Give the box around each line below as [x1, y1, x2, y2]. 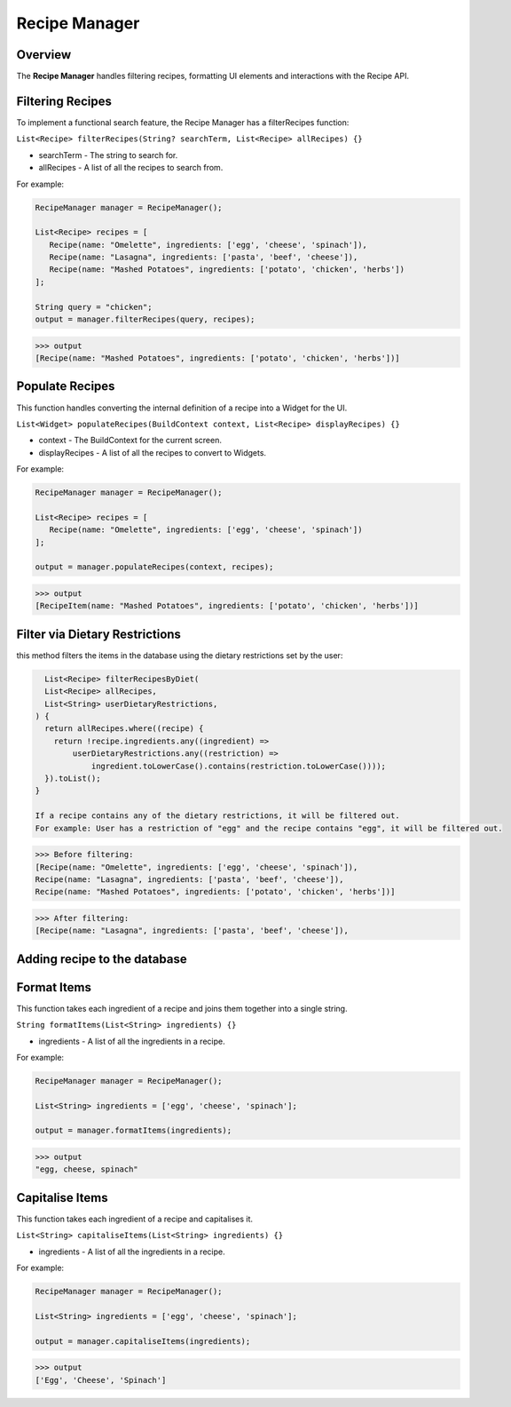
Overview [16, 47, 72, 62]
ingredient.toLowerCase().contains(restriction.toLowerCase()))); [90, 760, 386, 771]
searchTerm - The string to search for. [38, 149, 178, 160]
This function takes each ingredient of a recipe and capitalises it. [16, 1213, 253, 1224]
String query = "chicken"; [35, 302, 153, 312]
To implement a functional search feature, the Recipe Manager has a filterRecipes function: [16, 116, 350, 128]
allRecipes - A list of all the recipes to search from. [38, 163, 224, 173]
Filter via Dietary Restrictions [16, 626, 182, 641]
